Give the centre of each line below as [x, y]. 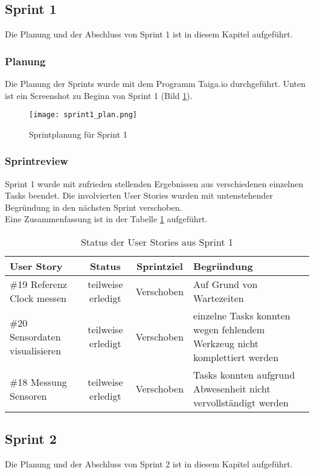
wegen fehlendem [229, 330]
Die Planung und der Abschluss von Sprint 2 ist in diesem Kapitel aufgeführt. [149, 464]
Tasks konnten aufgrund [244, 375]
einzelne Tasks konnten [242, 316]
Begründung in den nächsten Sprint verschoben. [94, 207]
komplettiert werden [236, 357]
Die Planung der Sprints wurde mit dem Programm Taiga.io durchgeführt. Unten [155, 84]
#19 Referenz [38, 284]
